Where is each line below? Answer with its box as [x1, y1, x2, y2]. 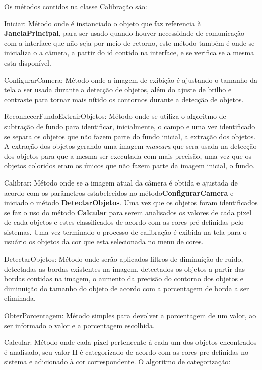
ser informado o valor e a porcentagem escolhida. [4, 320, 155, 330]
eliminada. [4, 293, 36, 303]
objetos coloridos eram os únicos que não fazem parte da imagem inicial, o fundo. [4, 160, 255, 171]
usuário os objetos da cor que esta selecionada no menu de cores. [4, 236, 204, 247]
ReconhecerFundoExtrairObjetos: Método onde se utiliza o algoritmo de [4, 111, 226, 121]
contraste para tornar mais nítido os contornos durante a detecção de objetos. [4, 94, 244, 104]
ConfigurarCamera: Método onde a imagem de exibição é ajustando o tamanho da [4, 74, 258, 85]
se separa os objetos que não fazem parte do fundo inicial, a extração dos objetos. [4, 131, 256, 141]
